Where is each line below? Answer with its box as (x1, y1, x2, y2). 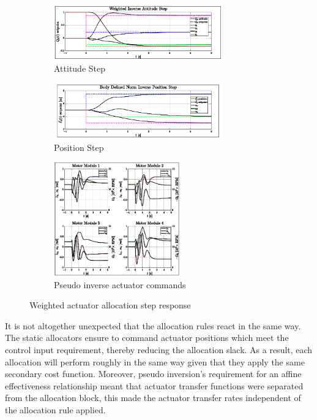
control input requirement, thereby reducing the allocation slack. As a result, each (5, 343, 313, 356)
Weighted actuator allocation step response (29, 299, 191, 311)
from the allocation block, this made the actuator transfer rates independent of (5, 391, 301, 404)
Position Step (54, 140, 104, 153)
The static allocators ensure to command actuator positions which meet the (5, 331, 289, 344)
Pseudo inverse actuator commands (54, 278, 186, 291)
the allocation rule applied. (5, 403, 106, 416)
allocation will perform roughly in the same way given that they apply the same (5, 355, 305, 368)
